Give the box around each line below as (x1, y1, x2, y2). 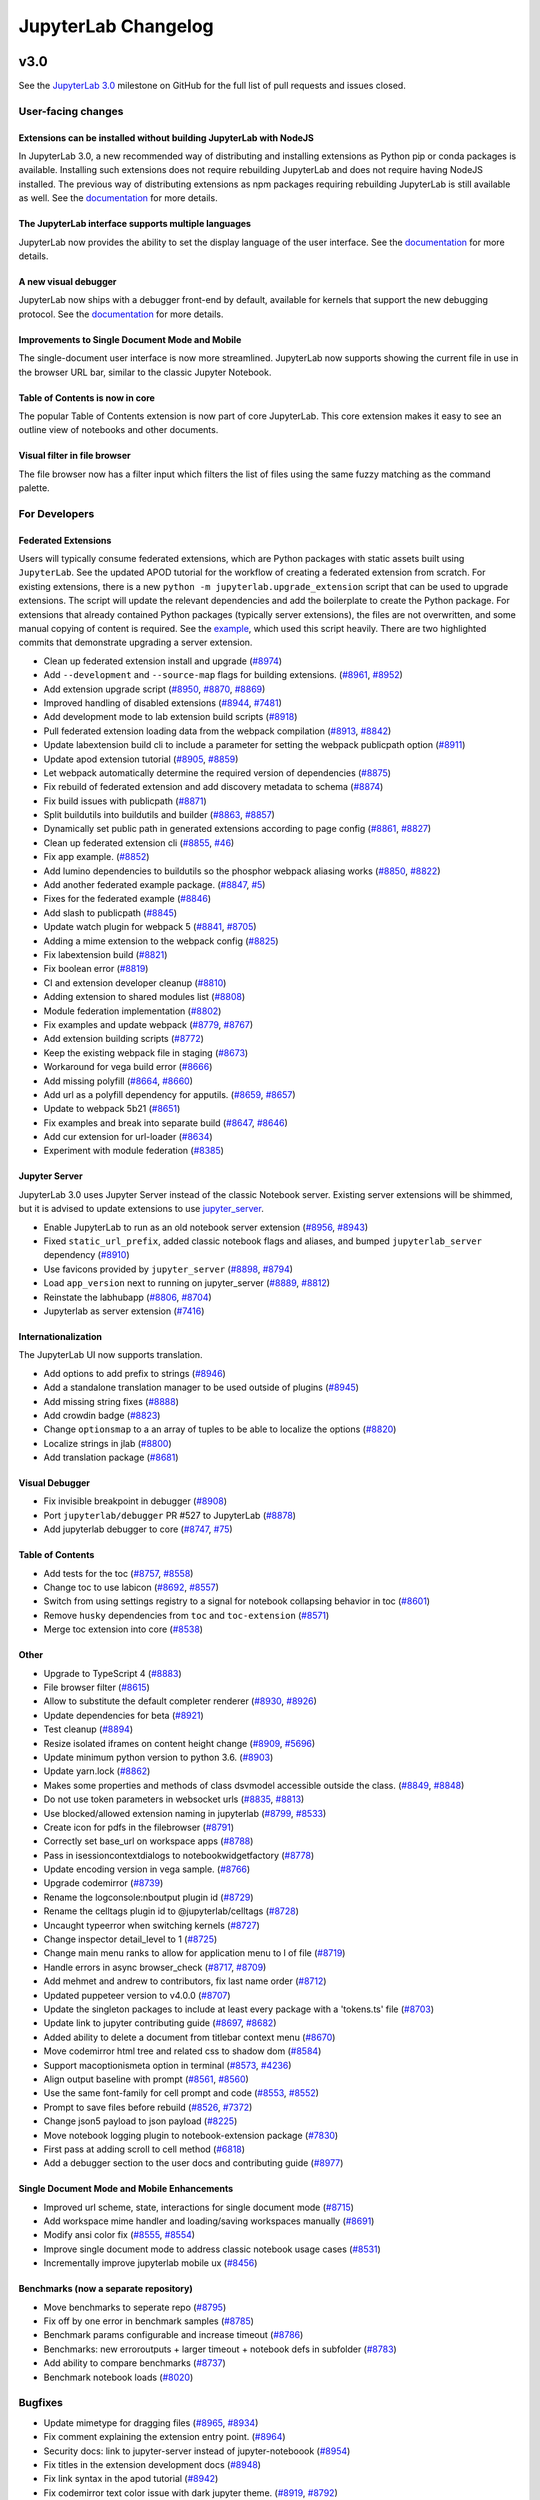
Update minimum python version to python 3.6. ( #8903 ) (43, 1751, 274, 1763)
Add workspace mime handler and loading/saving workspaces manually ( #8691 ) (43, 2215, 375, 2227)
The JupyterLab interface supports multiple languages (18, 218, 252, 230)
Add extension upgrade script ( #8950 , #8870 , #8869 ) (43, 683, 266, 695)
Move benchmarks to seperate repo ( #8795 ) (43, 2301, 227, 2313)
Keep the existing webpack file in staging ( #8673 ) (43, 1046, 249, 1059)
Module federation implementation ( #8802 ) (43, 1005, 222, 1017)
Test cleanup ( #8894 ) (43, 1723, 134, 1735)
